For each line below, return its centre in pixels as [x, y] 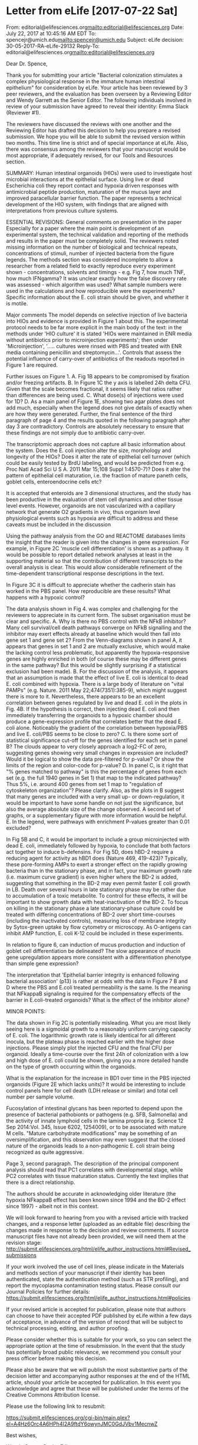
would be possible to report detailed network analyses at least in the [89, 555]
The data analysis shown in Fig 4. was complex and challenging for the [92, 609]
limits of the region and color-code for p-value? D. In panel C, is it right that [97, 765]
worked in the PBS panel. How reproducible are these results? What [88, 591]
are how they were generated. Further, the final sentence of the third [89, 414]
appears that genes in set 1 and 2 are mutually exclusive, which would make [98, 646]
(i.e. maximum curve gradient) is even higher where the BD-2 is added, [92, 877]
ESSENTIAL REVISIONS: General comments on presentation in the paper [94, 222]
